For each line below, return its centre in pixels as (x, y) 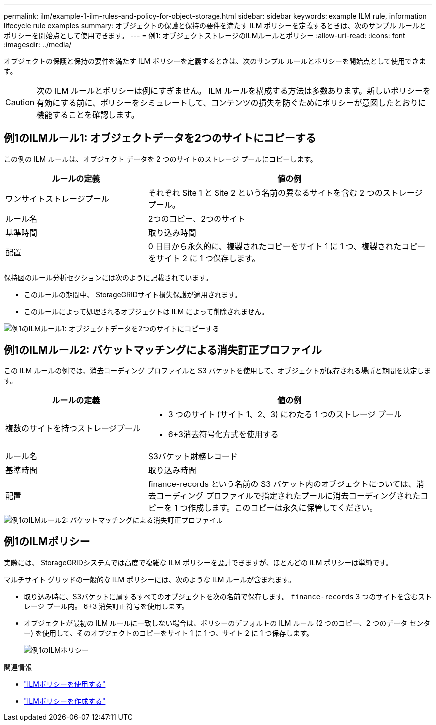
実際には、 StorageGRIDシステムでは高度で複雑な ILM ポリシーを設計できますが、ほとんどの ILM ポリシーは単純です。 (198, 562)
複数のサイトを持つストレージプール (73, 428)
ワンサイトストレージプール (57, 198)
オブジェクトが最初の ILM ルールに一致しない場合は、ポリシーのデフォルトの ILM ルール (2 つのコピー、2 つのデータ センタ (227, 623)
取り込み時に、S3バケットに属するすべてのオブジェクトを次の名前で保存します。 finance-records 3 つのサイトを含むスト (228, 596)
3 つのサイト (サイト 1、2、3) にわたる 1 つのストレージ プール (285, 414)
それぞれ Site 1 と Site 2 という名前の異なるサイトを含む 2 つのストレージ (285, 192)
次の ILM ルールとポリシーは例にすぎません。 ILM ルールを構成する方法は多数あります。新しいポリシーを (233, 91)
